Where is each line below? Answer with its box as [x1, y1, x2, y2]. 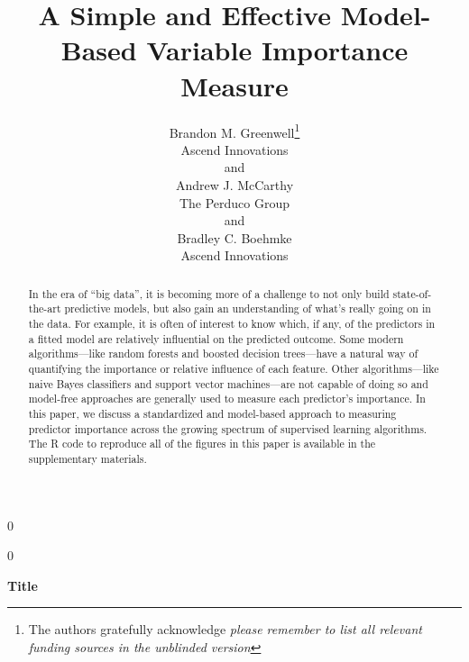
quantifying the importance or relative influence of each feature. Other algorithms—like [28, 360, 439, 376]
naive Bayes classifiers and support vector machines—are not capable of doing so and [28, 376, 428, 391]
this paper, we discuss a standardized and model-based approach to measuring [28, 405, 397, 421]
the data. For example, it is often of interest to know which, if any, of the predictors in [28, 316, 436, 331]
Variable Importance [146, 32, 409, 68]
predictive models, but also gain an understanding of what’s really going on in [64, 301, 431, 316]
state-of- [392, 286, 432, 301]
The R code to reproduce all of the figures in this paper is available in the [28, 436, 376, 451]
